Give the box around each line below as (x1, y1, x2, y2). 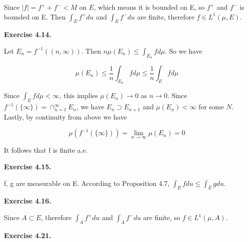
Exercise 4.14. (4, 29, 51, 40)
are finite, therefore (137, 11, 195, 21)
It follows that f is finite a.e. (4, 145, 88, 155)
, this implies (59, 90, 98, 101)
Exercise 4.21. (4, 230, 51, 240)
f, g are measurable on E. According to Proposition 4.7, (4, 178, 170, 188)
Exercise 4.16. (4, 196, 51, 206)
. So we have (165, 45, 203, 56)
